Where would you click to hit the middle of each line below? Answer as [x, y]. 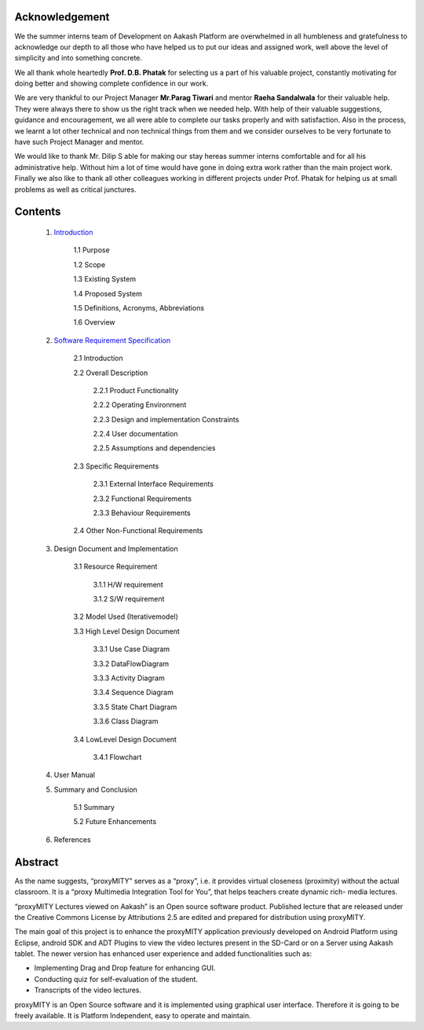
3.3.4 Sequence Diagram [133, 693]
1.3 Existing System [105, 279]
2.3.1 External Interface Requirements [153, 484]
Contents [38, 212]
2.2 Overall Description [111, 373]
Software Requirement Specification [112, 340]
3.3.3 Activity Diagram [129, 678]
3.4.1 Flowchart [117, 757]
